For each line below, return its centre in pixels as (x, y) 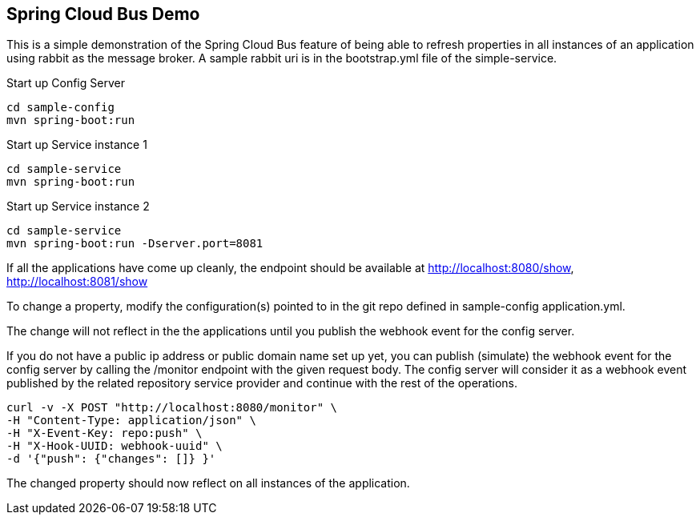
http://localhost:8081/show (77, 282)
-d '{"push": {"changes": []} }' (111, 459)
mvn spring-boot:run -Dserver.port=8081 (135, 244)
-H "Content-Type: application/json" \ (131, 421)
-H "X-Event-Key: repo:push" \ (105, 433)
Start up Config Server (66, 83)
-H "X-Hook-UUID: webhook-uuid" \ (115, 446)
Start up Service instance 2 (78, 206)
